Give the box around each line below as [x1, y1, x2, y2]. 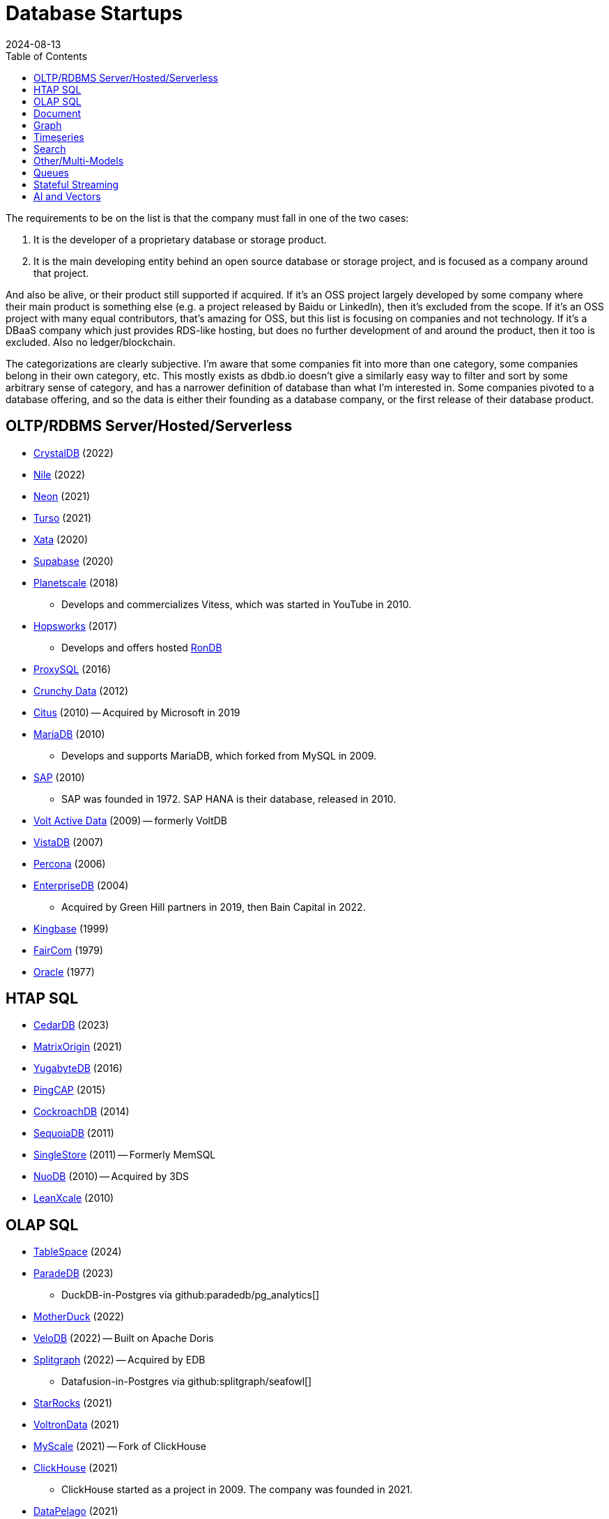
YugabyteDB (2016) [33, 1062, 123, 1075]
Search [33, 142, 66, 155]
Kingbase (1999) [33, 922, 109, 935]
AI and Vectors [33, 190, 101, 202]
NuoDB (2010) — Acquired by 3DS [33, 1170, 190, 1183]
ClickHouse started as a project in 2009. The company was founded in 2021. [61, 1483, 413, 1496]
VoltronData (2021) [33, 1419, 120, 1431]
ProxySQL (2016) [33, 663, 111, 675]
